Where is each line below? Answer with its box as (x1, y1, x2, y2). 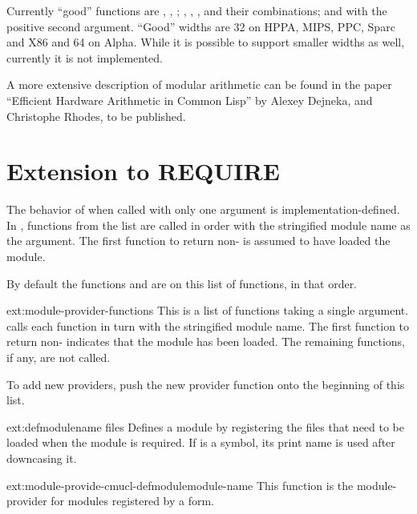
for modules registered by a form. (51, 492, 215, 509)
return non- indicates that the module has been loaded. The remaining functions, (6, 333, 405, 350)
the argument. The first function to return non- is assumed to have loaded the (6, 232, 391, 249)
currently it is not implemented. (6, 49, 163, 66)
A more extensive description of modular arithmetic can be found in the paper (6, 76, 392, 93)
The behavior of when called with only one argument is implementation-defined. (6, 201, 400, 218)
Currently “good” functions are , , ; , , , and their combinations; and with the (6, 2, 387, 18)
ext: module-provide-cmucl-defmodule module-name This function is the (6, 476, 354, 493)
